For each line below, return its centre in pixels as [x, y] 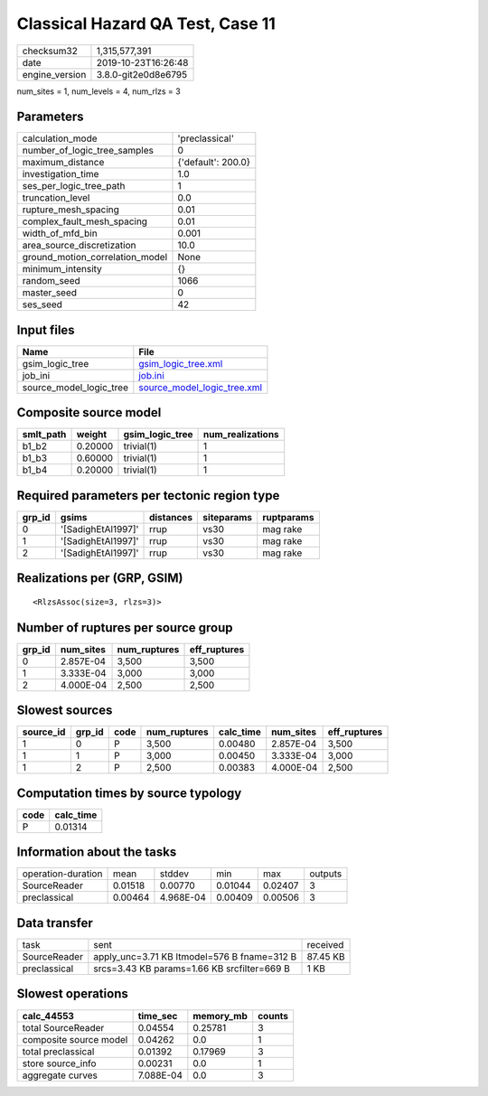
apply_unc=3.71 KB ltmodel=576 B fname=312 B [195, 956]
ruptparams [288, 517]
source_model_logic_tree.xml [200, 387]
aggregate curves [60, 1075]
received [325, 944]
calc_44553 [48, 1016]
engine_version [54, 74]
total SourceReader [63, 1027]
